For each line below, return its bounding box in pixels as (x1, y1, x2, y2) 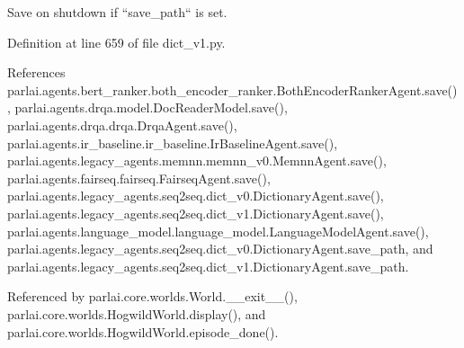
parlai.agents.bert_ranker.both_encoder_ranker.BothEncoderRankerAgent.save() (7, 80, 458, 99)
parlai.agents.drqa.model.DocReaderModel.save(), (14, 98, 288, 117)
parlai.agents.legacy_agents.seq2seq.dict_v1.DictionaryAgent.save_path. (7, 256, 409, 275)
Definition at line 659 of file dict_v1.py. (7, 32, 226, 51)
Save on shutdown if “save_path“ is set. (7, 3, 228, 21)
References (7, 63, 66, 82)
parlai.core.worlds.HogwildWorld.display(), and (7, 304, 266, 323)
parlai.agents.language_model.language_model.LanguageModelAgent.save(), (7, 221, 429, 240)
